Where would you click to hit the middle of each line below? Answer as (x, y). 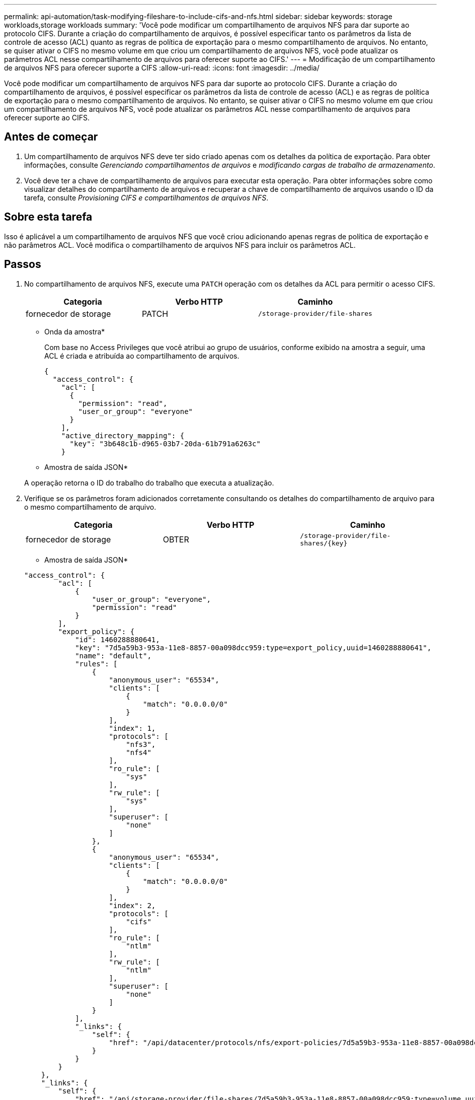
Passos (23, 264)
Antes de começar (51, 137)
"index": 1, (132, 728)
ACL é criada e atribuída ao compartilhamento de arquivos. (142, 356)
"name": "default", (113, 656)
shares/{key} (324, 543)
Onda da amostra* (75, 331)
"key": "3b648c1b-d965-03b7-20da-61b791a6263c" (165, 443)
